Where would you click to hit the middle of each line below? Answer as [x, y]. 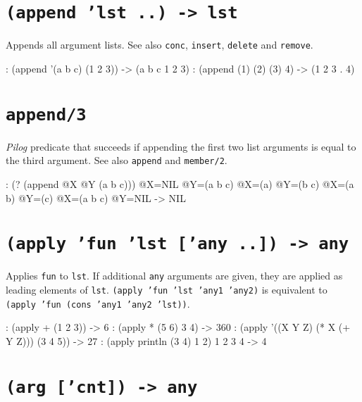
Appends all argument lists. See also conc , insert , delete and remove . [160, 45]
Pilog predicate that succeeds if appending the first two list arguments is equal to [181, 146]
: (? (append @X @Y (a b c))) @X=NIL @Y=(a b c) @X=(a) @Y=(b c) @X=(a [180, 184]
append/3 [46, 114]
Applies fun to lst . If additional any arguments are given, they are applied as [174, 276]
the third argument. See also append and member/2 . [117, 160]
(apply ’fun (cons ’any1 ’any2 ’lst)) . [98, 303]
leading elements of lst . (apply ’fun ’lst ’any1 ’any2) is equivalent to [167, 290]
